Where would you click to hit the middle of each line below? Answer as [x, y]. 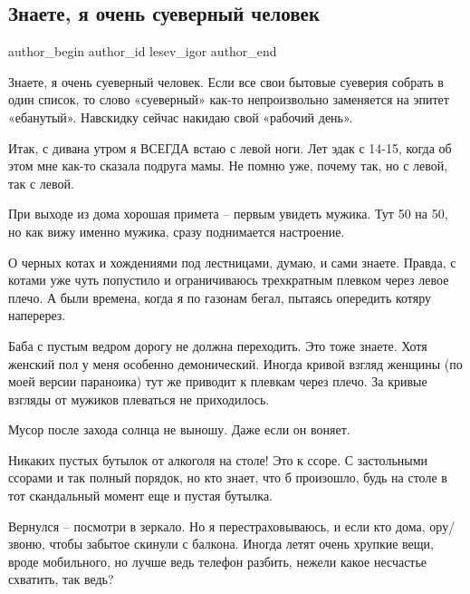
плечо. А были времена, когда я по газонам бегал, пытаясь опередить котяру [220, 297]
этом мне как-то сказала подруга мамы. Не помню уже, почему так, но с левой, [228, 166]
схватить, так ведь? [61, 579]
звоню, [27, 544]
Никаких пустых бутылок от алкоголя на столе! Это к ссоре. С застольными [218, 459]
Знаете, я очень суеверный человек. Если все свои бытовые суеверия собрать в [226, 81]
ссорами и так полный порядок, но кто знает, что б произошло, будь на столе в [228, 477]
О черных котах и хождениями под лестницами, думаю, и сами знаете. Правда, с [232, 262]
